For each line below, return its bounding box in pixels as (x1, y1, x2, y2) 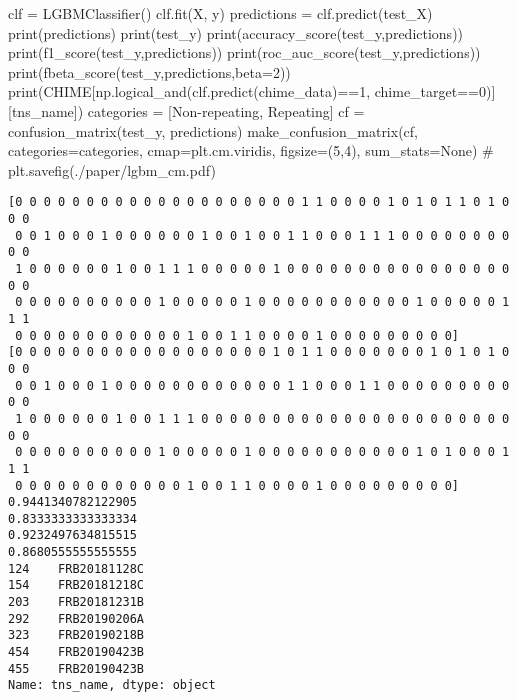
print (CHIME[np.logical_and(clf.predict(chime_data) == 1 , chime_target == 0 (8, 81, 486, 102)
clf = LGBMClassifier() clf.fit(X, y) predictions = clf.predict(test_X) (8, 3, 433, 23)
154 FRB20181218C (8, 578, 145, 593)
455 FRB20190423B (8, 661, 145, 676)
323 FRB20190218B (8, 628, 145, 643)
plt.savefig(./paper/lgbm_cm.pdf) (8, 159, 216, 180)
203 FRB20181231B (8, 595, 145, 610)
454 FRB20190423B (8, 645, 145, 660)
